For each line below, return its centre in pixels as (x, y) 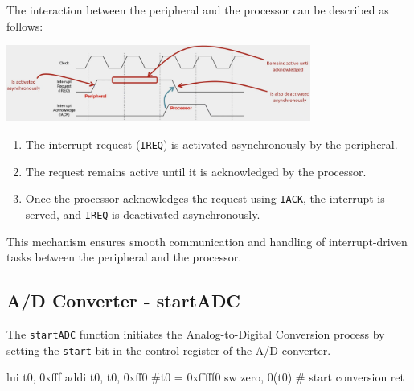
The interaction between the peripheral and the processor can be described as (198, 10)
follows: (25, 25)
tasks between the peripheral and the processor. (124, 257)
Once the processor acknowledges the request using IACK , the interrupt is (205, 198)
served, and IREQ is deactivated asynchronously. (143, 214)
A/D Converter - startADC (124, 300)
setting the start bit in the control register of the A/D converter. (169, 350)
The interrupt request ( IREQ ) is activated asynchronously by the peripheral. (211, 144)
